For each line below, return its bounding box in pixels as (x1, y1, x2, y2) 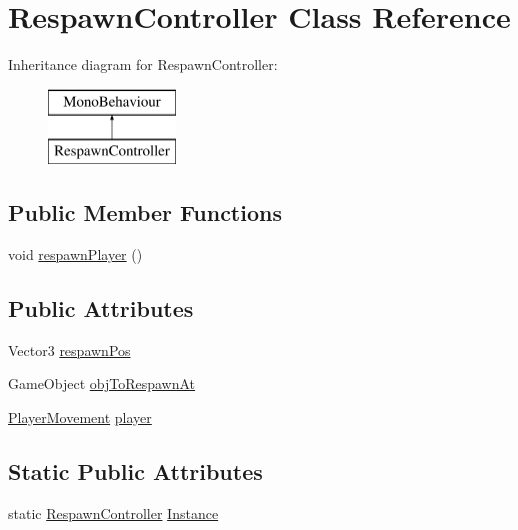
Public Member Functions (8, 197, 282, 228)
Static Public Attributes (8, 456, 263, 487)
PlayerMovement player (8, 407, 152, 428)
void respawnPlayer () (8, 244, 143, 265)
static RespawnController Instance (8, 502, 219, 523)
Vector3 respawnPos (8, 339, 131, 360)
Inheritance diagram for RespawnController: (8, 54, 278, 75)
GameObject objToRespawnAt (8, 373, 196, 394)
